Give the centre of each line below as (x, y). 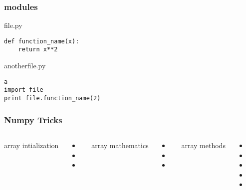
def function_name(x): (42, 41)
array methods (203, 145)
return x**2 (38, 50)
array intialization (31, 145)
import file (24, 90)
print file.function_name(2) (52, 98)
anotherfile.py (25, 66)
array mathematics (120, 145)
